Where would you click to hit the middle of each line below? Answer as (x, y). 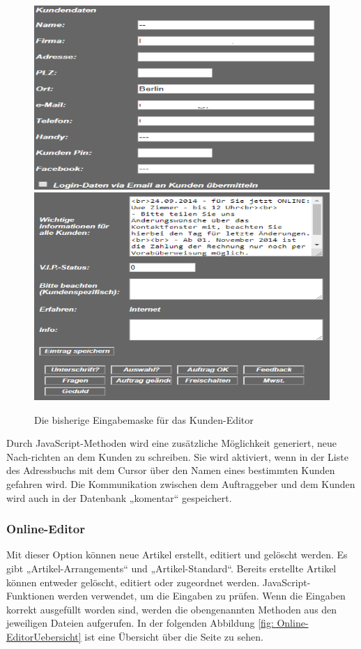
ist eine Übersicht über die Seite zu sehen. (174, 637)
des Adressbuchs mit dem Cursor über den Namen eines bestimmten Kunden (171, 470)
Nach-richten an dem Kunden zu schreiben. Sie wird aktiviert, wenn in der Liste (177, 456)
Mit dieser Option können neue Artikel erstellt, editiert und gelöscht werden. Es (177, 555)
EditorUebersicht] (44, 637)
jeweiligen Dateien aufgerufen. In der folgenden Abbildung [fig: (140, 623)
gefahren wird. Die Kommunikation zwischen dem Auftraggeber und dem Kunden (181, 484)
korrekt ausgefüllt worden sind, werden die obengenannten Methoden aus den (172, 609)
